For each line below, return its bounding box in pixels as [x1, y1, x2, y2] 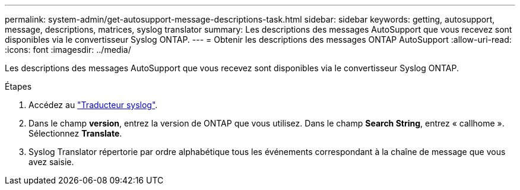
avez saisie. [28, 157, 74, 167]
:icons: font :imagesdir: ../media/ [5, 45, 131, 55]
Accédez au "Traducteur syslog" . [28, 100, 158, 110]
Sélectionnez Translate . [28, 128, 122, 138]
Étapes [5, 81, 32, 91]
